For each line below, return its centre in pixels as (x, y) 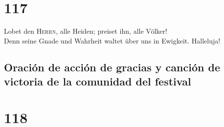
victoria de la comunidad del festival (98, 81)
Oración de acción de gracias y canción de (112, 67)
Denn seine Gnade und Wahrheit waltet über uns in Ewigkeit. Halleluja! (112, 40)
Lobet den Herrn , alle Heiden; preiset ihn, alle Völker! (86, 31)
